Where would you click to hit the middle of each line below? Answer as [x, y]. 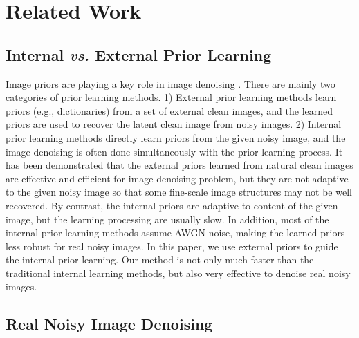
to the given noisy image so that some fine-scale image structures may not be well [179, 192]
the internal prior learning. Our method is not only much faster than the [160, 260]
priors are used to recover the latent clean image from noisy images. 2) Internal [174, 124]
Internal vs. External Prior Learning [139, 54]
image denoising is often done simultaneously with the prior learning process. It [174, 151]
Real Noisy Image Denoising [109, 324]
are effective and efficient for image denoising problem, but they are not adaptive [177, 178]
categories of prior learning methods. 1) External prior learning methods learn [171, 97]
